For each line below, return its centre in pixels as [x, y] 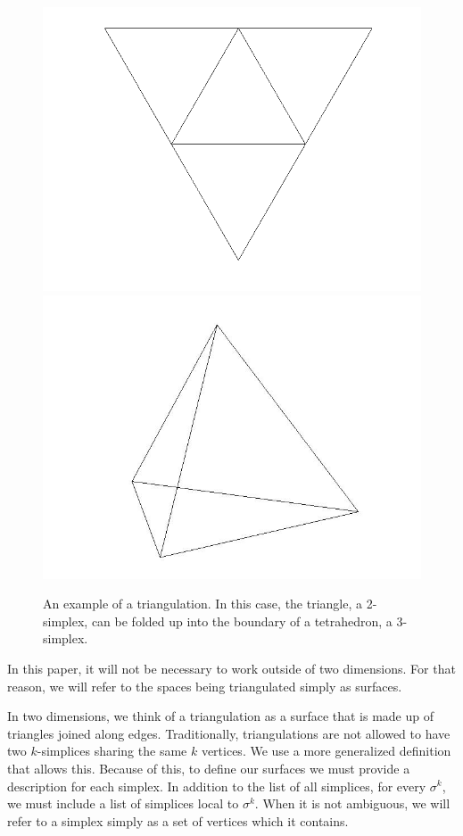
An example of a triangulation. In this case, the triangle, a [203, 604]
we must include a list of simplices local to [123, 803]
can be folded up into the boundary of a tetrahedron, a [242, 621]
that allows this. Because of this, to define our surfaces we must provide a [209, 768]
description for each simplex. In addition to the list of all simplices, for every [217, 786]
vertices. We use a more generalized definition [326, 751]
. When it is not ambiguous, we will [352, 803]
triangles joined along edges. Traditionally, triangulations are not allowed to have [229, 733]
